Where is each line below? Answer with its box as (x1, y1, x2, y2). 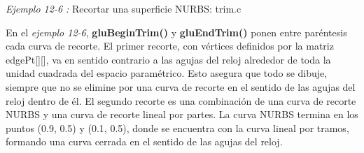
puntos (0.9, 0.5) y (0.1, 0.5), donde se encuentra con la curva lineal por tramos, (6, 120, 349, 135)
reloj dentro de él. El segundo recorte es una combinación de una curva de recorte (6, 93, 356, 108)
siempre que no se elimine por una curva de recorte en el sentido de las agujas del (6, 79, 356, 94)
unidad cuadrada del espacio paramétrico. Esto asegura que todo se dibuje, (6, 66, 328, 80)
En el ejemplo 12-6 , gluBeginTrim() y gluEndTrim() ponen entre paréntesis (6, 24, 347, 39)
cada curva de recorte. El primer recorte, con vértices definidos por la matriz (6, 38, 334, 53)
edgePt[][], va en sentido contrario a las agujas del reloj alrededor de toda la (6, 52, 331, 66)
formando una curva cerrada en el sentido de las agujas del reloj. (6, 134, 283, 149)
